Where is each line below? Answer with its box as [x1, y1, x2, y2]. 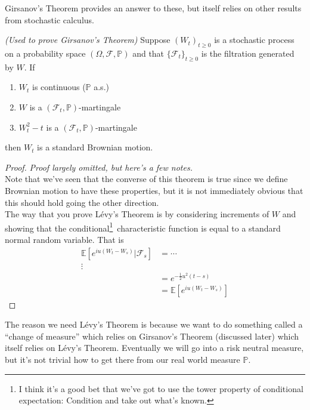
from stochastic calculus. [5, 13, 94, 26]
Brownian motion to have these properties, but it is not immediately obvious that [5, 184, 303, 196]
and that [132, 47, 165, 59]
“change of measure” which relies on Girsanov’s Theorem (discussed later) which [5, 329, 299, 342]
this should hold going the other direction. [5, 196, 159, 208]
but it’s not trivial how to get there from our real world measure [5, 353, 240, 365]
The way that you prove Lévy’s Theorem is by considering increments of [5, 208, 269, 220]
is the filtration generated [201, 47, 294, 59]
